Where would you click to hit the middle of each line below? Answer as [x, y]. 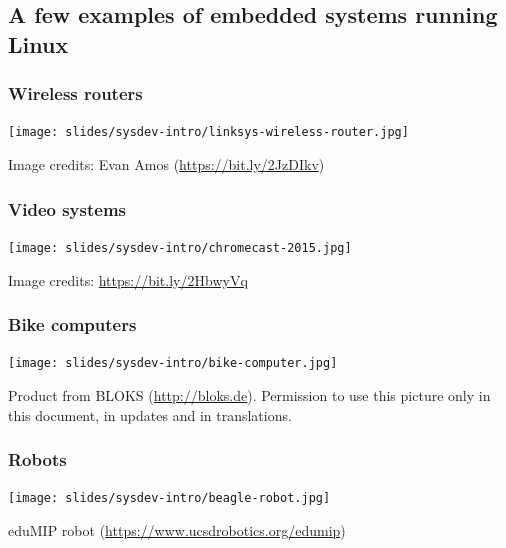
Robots [37, 459]
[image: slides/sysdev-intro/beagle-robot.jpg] [169, 498]
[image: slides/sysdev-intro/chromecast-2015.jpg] [180, 247]
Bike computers [72, 324]
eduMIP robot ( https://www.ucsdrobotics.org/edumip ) [177, 530]
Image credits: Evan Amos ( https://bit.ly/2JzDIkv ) [166, 164]
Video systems [67, 208]
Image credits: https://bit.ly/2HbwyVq [128, 279]
